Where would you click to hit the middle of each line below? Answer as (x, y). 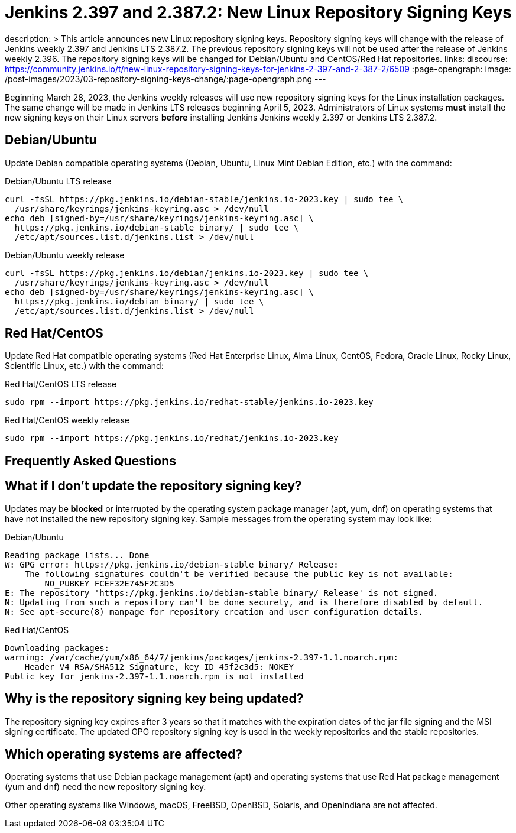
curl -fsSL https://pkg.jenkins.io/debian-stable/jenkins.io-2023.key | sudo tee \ (204, 199)
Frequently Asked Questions (91, 461)
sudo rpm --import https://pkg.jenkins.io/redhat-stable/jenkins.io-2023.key (189, 402)
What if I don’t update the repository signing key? (153, 486)
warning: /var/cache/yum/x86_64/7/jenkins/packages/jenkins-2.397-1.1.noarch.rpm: (202, 657)
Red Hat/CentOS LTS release (61, 384)
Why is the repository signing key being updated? (154, 699)
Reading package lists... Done (77, 555)
